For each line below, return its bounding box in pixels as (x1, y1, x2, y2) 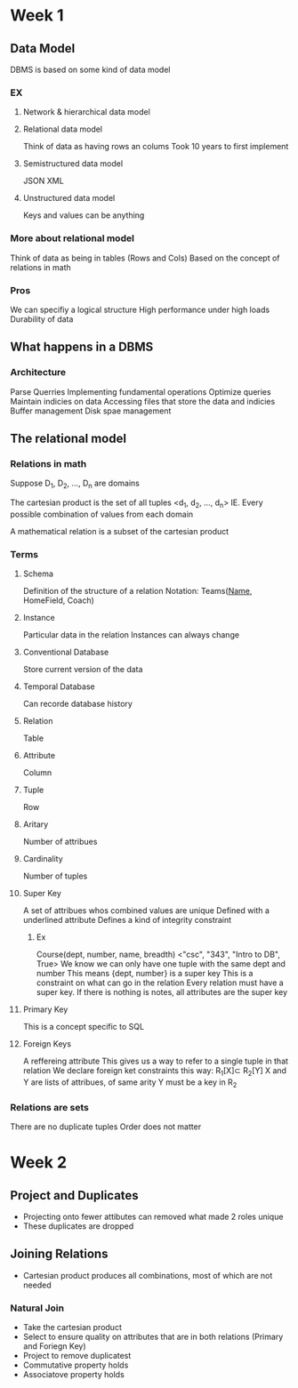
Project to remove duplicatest (22, 1351, 132, 1361)
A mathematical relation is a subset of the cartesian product (10, 526, 230, 536)
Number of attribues (22, 837, 98, 847)
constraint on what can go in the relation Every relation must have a (36, 977, 284, 988)
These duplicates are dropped (22, 1221, 134, 1232)
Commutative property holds (22, 1360, 129, 1370)
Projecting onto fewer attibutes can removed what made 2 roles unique (22, 1211, 284, 1223)
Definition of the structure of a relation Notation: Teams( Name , (22, 586, 253, 597)
